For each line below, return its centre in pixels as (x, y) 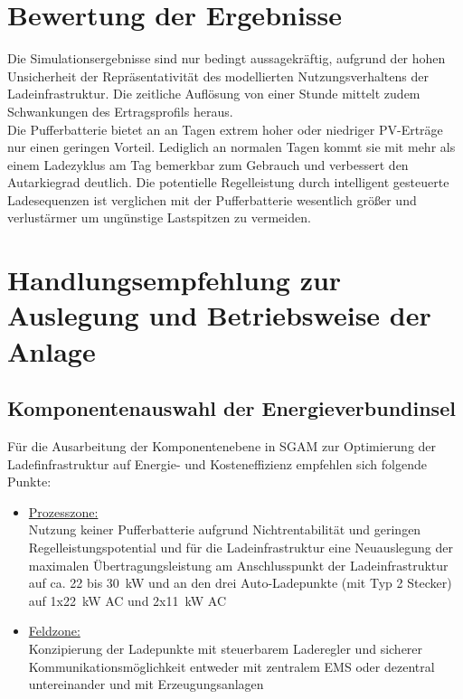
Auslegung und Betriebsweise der (219, 315)
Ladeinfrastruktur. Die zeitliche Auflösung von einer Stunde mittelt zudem (214, 94)
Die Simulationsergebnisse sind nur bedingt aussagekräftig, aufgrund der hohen (227, 58)
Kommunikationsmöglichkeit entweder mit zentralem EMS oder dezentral (231, 666)
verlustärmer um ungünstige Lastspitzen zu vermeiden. (159, 217)
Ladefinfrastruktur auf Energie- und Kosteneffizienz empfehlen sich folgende (217, 463)
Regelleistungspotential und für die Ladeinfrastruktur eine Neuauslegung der (241, 547)
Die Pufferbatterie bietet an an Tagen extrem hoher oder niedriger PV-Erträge (225, 129)
